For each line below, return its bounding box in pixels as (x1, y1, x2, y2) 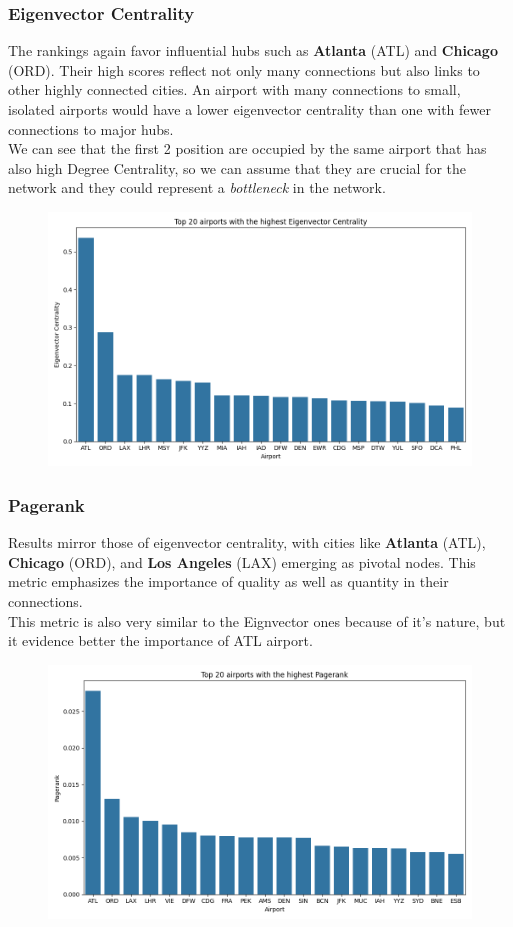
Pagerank (8, 492, 85, 517)
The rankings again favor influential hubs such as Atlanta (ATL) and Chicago (8, 40, 498, 61)
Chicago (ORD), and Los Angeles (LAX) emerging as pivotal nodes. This (8, 551, 476, 572)
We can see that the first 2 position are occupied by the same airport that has (8, 138, 487, 159)
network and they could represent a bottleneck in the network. (8, 177, 386, 198)
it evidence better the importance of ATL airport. (8, 630, 313, 651)
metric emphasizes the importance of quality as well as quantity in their (8, 571, 449, 592)
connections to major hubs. (8, 118, 174, 139)
